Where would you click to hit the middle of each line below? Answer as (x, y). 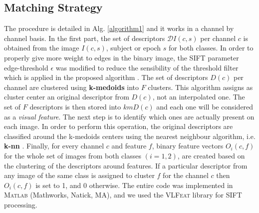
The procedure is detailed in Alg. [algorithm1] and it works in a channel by (119, 28)
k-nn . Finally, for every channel (54, 146)
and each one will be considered (205, 106)
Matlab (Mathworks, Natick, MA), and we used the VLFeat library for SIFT (123, 195)
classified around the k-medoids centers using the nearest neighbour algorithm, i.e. (130, 136)
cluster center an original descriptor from (67, 97)
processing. (21, 204)
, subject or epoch (133, 48)
